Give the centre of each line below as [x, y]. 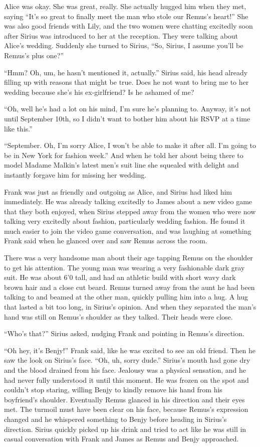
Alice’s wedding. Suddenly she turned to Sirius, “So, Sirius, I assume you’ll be [124, 45]
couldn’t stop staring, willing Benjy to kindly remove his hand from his [113, 390]
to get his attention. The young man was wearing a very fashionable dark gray [124, 267]
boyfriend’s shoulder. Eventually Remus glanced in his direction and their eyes [124, 399]
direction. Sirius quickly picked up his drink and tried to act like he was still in [125, 429]
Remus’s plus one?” [34, 55]
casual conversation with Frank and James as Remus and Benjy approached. [121, 439]
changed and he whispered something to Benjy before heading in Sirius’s [115, 419]
